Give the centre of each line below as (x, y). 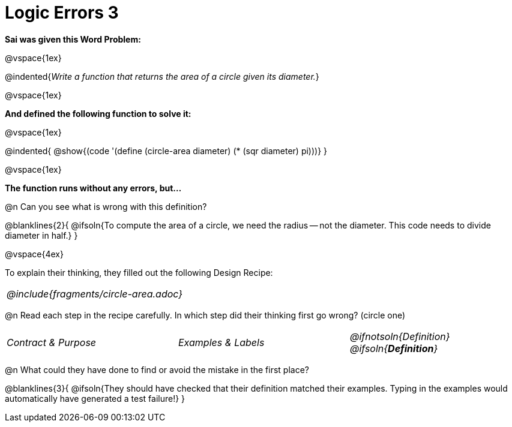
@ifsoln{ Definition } (394, 348)
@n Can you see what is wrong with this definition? (106, 206)
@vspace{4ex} (34, 254)
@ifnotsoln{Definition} (400, 336)
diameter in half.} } (41, 235)
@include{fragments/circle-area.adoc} (95, 294)
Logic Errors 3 (62, 13)
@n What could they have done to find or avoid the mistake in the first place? (157, 369)
